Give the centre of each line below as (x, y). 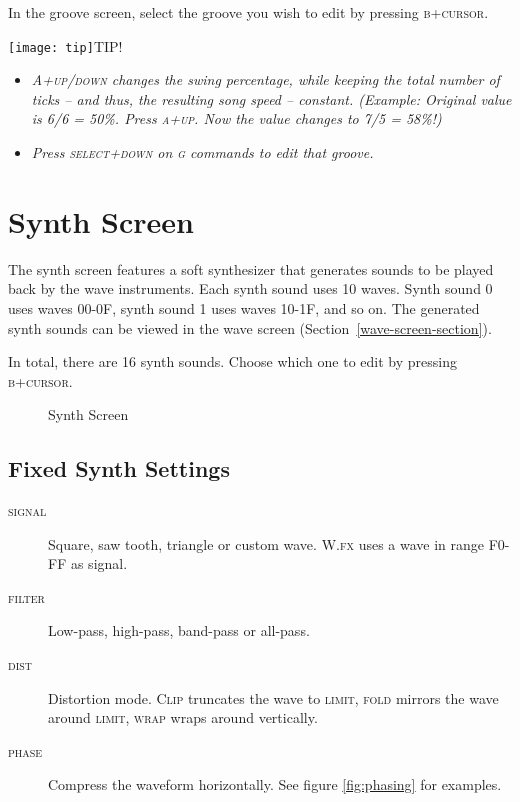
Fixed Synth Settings (119, 468)
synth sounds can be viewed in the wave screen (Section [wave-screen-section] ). (250, 327)
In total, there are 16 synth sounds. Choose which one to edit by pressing (232, 361)
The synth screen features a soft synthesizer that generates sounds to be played (251, 268)
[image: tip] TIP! (65, 45)
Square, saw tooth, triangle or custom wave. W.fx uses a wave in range (266, 543)
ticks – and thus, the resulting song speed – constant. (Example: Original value (271, 98)
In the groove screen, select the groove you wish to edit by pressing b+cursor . (248, 12)
